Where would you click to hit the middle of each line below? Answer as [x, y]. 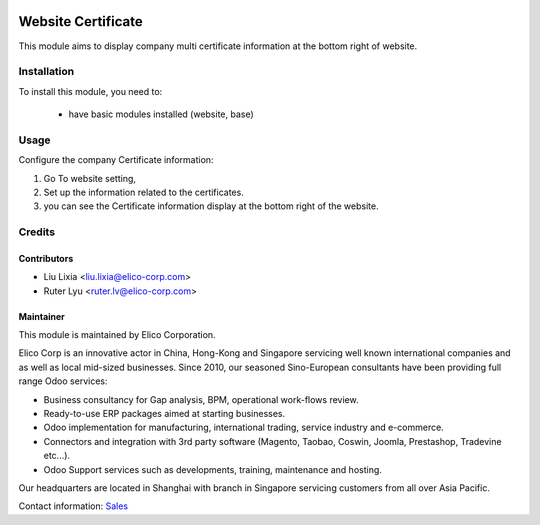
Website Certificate [81, 21]
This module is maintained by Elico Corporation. [117, 335]
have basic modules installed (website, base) [161, 114]
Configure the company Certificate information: [116, 160]
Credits [36, 232]
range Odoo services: [63, 381]
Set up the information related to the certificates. [143, 192]
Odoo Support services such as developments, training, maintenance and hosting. [212, 469]
